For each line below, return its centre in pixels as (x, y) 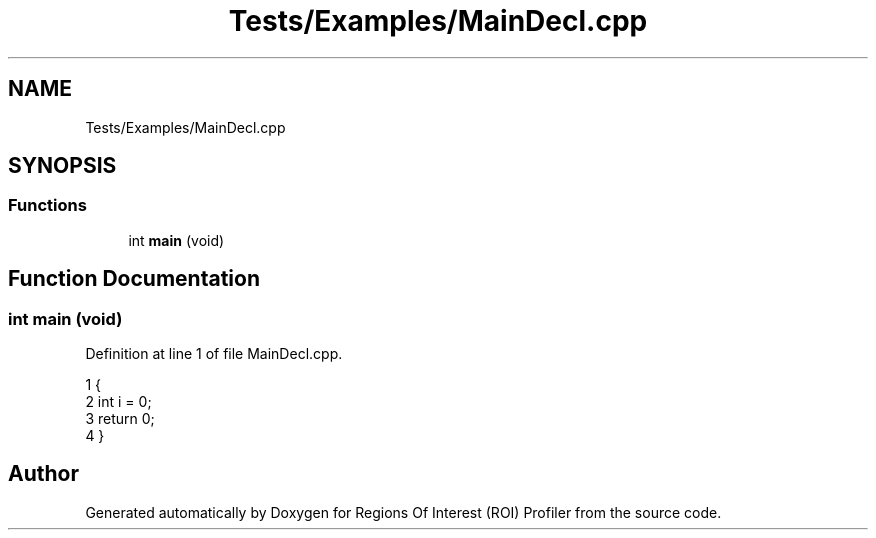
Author (43, 474)
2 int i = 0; (118, 402)
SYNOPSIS (62, 166)
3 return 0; (120, 419)
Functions (47, 205)
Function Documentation (134, 279)
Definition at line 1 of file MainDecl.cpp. (214, 354)
